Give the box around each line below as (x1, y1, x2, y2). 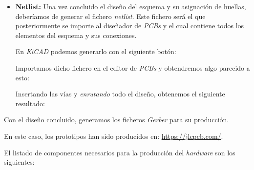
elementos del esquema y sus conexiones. (15, 30, 137, 40)
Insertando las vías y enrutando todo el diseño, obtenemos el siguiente (15, 89, 225, 99)
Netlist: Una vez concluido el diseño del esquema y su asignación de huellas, (15, 1, 246, 11)
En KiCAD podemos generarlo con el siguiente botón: (15, 46, 176, 57)
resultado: (15, 98, 45, 108)
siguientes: (4, 157, 35, 167)
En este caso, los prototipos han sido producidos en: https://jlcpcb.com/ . (4, 131, 223, 141)
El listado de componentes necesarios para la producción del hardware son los (4, 147, 235, 157)
